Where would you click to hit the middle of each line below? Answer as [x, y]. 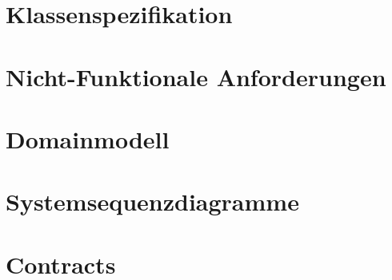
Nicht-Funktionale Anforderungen [196, 76]
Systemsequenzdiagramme [152, 201]
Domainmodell [88, 138]
